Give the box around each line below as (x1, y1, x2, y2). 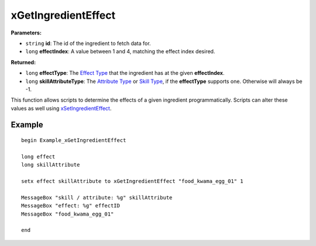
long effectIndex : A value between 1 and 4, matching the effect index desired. (25, 48, 215, 55)
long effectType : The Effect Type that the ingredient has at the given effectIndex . (25, 70, 225, 77)
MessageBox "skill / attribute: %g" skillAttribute (21, 194, 173, 201)
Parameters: (11, 29, 42, 36)
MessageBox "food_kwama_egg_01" (21, 210, 114, 217)
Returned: (11, 58, 36, 65)
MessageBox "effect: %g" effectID (21, 202, 120, 209)
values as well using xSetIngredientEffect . (11, 105, 112, 112)
